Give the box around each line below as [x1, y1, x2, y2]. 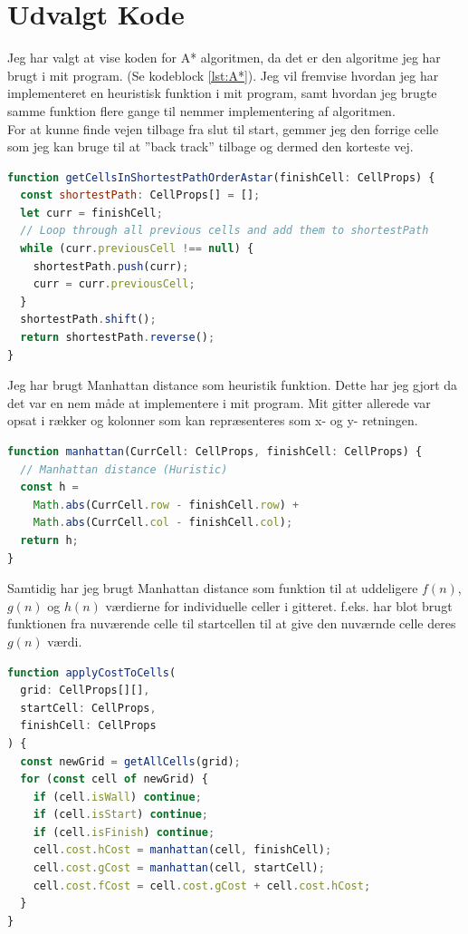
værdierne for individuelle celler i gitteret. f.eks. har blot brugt [105, 596, 453, 615]
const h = [20, 481, 79, 494]
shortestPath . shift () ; [20, 313, 157, 326]
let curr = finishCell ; [20, 206, 163, 219]
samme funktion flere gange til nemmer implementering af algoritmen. [7, 101, 396, 120]
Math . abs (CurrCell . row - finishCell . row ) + [33, 498, 300, 511]
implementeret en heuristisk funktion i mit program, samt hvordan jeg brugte [7, 83, 437, 102]
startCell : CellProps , [20, 701, 157, 715]
